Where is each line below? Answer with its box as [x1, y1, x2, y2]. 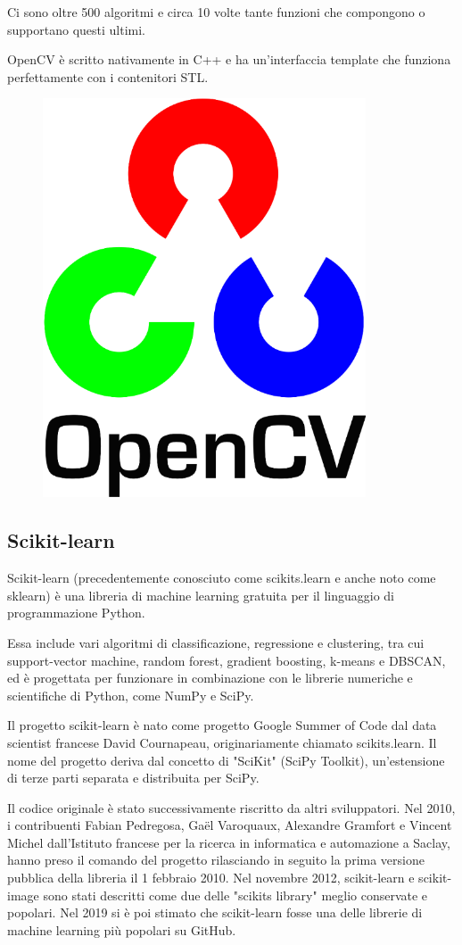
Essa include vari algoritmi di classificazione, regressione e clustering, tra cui [7, 633, 425, 651]
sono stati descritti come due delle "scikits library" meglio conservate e [43, 885, 428, 904]
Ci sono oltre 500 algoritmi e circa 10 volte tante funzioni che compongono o [7, 3, 425, 21]
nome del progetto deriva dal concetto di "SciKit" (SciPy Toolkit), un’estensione [7, 750, 445, 769]
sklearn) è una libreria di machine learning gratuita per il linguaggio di [7, 585, 394, 604]
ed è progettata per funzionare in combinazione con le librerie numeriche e [7, 668, 413, 687]
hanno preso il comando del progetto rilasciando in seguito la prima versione [7, 850, 425, 869]
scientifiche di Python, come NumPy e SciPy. [7, 685, 254, 704]
